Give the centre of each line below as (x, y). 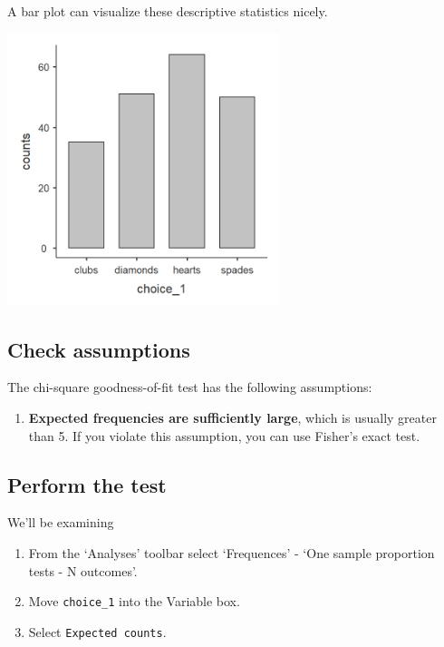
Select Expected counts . (97, 631)
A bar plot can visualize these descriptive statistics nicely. (168, 11)
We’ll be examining (61, 522)
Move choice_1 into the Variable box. (134, 601)
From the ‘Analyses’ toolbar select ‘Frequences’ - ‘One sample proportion (232, 552)
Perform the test (87, 484)
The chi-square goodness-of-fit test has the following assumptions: (190, 387)
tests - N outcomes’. (83, 570)
